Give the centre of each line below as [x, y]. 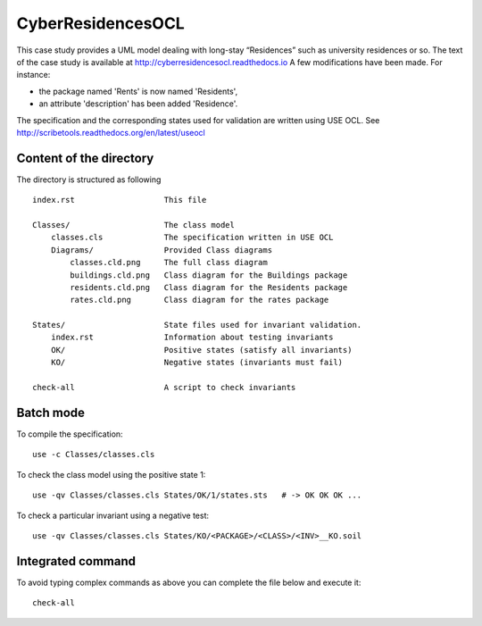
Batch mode [50, 412]
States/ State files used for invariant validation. [197, 325]
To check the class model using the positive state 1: [111, 474]
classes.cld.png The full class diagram [169, 263]
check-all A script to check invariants [164, 388]
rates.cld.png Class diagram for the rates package [199, 300]
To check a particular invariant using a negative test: [113, 515]
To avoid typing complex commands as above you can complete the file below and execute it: [189, 582]
